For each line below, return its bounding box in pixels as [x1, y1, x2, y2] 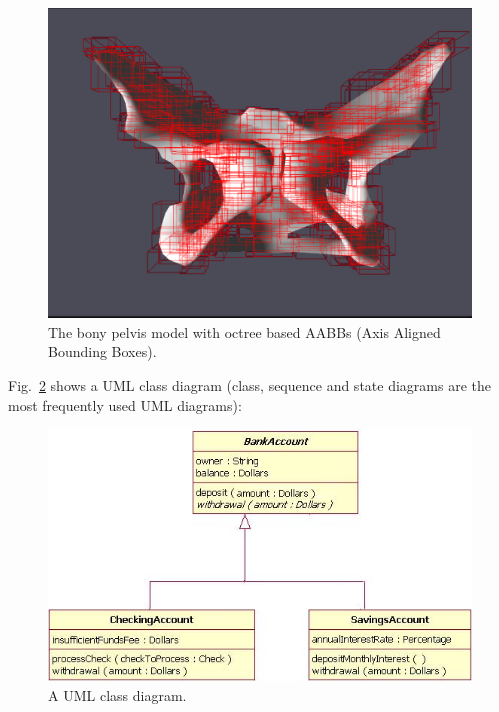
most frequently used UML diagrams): [8, 394, 242, 415]
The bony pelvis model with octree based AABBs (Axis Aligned [48, 321, 441, 342]
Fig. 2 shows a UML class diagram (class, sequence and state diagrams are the [8, 374, 491, 395]
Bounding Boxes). [48, 341, 157, 362]
